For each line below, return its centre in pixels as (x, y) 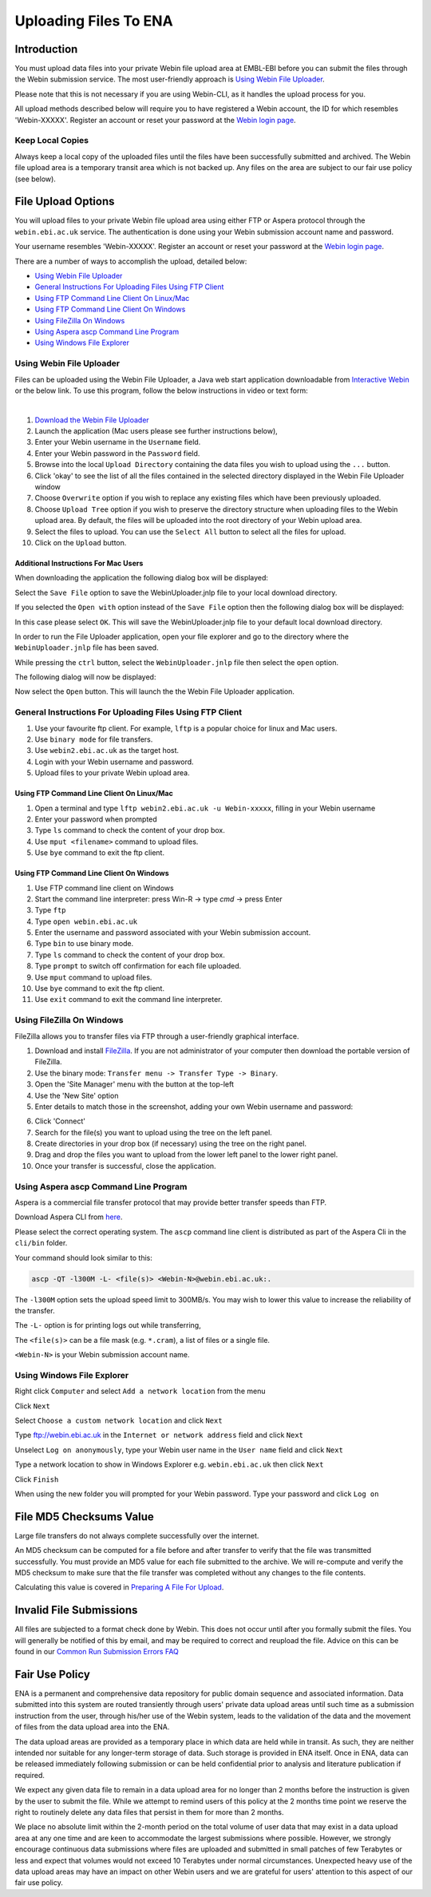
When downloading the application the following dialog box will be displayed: (142, 578)
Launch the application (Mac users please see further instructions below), (156, 431)
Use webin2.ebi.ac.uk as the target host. (107, 750)
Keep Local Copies (52, 141)
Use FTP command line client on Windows (105, 888)
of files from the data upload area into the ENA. (92, 1727)
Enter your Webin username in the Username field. (118, 442)
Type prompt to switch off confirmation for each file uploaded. (138, 966)
